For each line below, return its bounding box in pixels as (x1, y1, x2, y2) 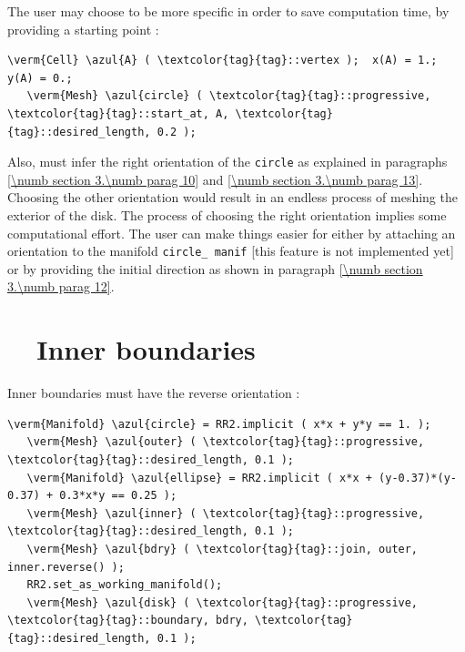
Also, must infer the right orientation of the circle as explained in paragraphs (7, 152, 448, 171)
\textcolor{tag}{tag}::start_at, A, (7, 107, 229, 120)
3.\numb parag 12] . (7, 277, 115, 296)
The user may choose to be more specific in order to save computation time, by (7, 2, 450, 20)
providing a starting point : (7, 19, 159, 38)
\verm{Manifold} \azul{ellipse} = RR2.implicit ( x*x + (26, 471, 372, 484)
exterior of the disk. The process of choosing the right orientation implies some (7, 206, 447, 224)
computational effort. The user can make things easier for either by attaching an (7, 223, 456, 242)
